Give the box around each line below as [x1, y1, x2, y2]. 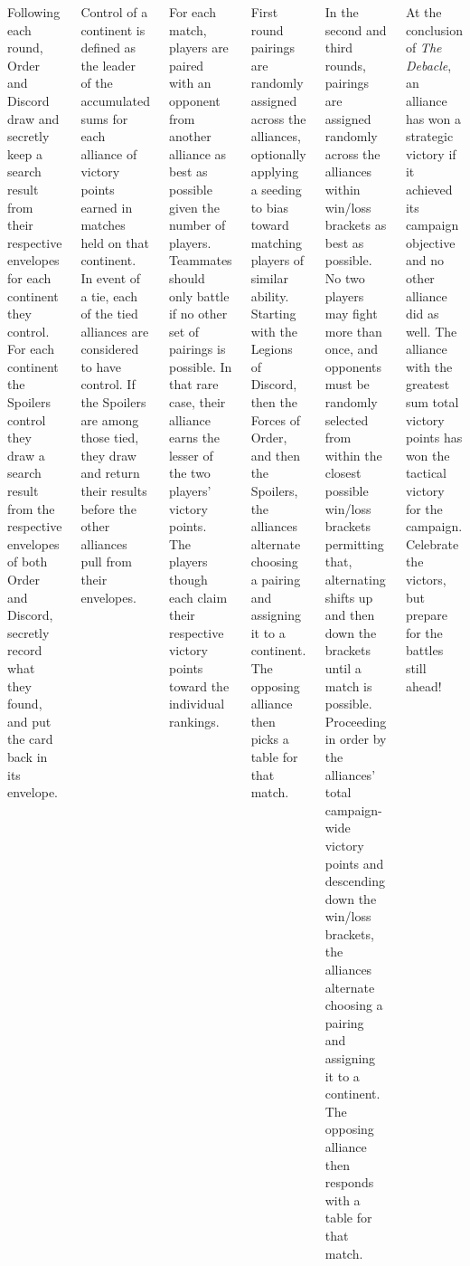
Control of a [80, 3, 148, 21]
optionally [250, 144, 306, 163]
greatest [405, 375, 450, 394]
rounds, [324, 55, 366, 74]
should [168, 268, 205, 287]
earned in [80, 197, 133, 216]
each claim [168, 587, 228, 606]
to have [80, 357, 122, 376]
